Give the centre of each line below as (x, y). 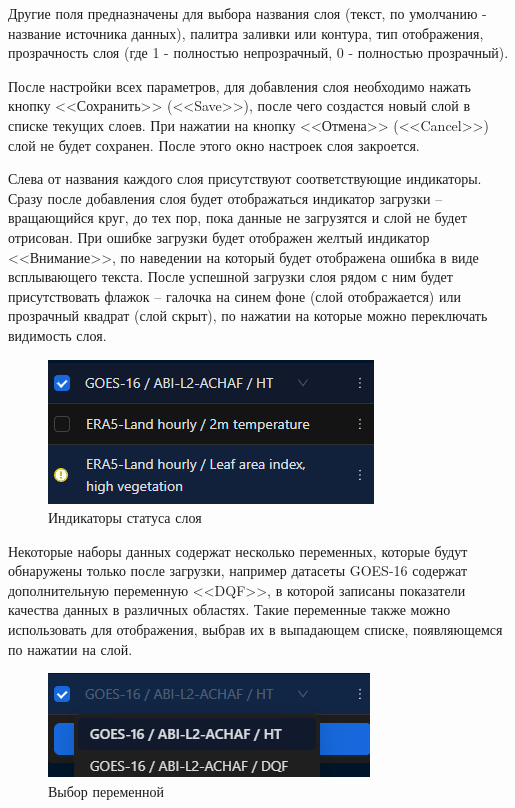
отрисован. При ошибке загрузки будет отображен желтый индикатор (219, 236)
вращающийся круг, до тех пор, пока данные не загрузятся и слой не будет (237, 217)
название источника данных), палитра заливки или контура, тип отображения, (246, 32)
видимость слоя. (57, 334)
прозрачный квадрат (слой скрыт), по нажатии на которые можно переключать (248, 315)
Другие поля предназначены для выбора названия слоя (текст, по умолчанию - (247, 13)
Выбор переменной (106, 790)
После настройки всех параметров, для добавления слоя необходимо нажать (239, 85)
